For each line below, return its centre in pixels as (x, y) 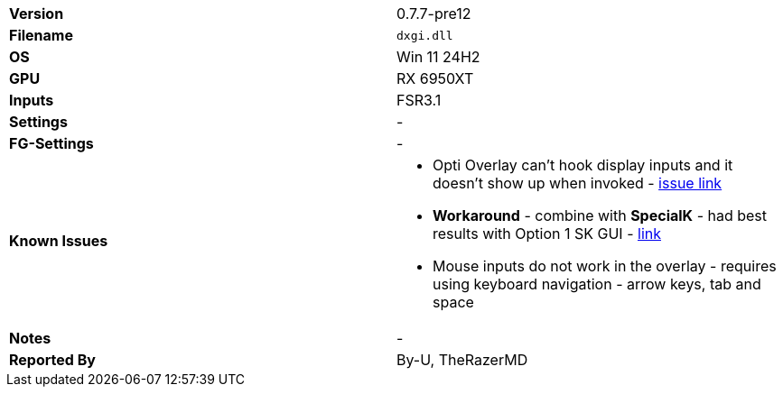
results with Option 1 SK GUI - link (547, 234)
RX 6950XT (435, 78)
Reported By (52, 360)
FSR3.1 (419, 100)
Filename (41, 35)
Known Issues (59, 241)
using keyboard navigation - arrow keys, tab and (597, 284)
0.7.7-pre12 (434, 14)
